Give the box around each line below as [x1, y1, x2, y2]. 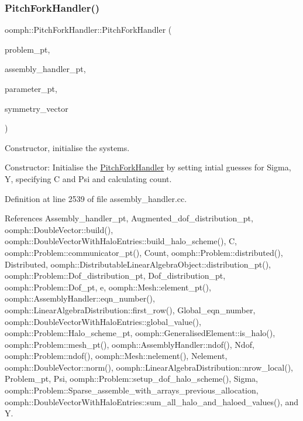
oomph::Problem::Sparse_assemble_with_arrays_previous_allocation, [5, 384, 259, 396]
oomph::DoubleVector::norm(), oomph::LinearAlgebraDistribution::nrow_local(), [5, 361, 293, 373]
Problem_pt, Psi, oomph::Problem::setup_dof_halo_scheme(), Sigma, [5, 372, 259, 385]
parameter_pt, [5, 83, 57, 94]
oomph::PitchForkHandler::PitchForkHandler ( [5, 23, 172, 36]
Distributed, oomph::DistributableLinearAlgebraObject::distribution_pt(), [5, 258, 271, 270]
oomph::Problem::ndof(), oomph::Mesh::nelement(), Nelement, [5, 350, 228, 362]
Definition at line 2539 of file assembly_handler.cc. [5, 192, 187, 204]
